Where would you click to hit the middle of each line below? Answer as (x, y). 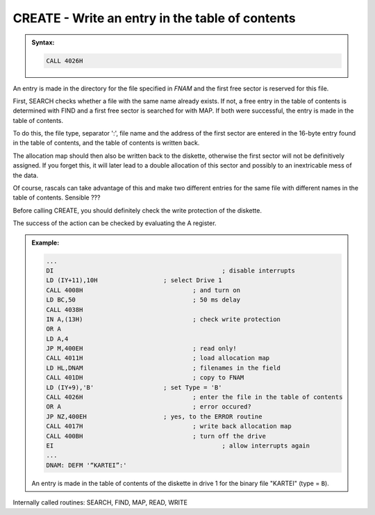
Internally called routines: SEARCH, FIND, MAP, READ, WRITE (100, 502)
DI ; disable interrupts (170, 270)
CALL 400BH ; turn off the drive (156, 436)
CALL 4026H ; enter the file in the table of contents (194, 397)
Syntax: (43, 42)
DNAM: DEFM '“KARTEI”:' (87, 465)
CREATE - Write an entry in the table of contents (154, 18)
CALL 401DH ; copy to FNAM (145, 378)
